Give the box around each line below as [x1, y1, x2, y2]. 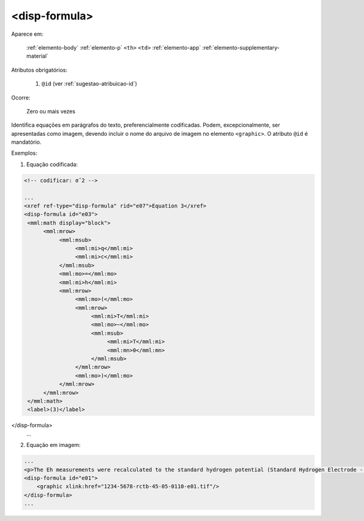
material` [26, 52, 49, 60]
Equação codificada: [26, 161, 78, 168]
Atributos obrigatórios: [11, 66, 68, 73]
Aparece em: [11, 30, 44, 38]
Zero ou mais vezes [26, 107, 76, 115]
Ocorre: [11, 94, 30, 101]
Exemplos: [11, 149, 38, 157]
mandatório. [11, 138, 42, 146]
